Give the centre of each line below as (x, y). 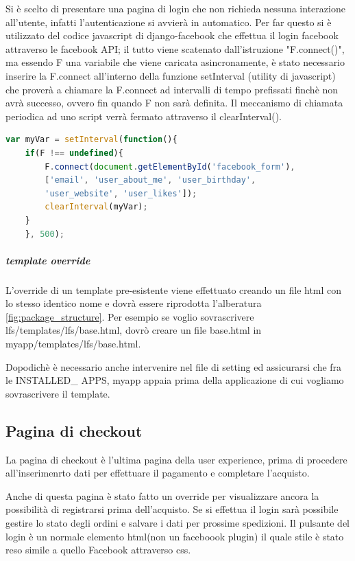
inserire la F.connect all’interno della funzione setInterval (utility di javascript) (171, 75)
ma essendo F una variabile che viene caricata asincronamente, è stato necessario (175, 62)
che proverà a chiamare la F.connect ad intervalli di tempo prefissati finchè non (172, 89)
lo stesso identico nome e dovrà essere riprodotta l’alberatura (134, 303)
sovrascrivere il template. (58, 393)
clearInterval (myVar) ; (96, 207)
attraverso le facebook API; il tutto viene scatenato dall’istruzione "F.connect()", (175, 48)
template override (48, 260)
